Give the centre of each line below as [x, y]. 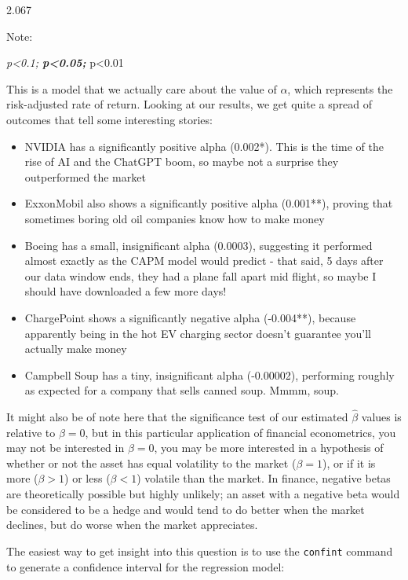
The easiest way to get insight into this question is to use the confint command [200, 551]
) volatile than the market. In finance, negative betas [264, 478]
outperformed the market [85, 176]
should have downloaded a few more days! [126, 291]
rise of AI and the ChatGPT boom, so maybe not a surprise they [182, 162]
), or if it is [349, 463]
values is [381, 417]
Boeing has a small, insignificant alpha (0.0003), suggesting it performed [199, 245]
